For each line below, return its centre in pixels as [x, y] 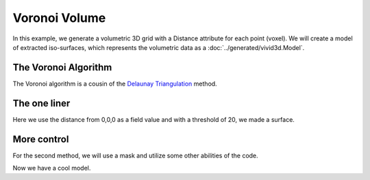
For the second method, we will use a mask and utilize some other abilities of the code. [135, 155]
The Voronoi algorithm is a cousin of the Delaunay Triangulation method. [115, 83]
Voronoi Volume [59, 18]
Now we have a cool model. [52, 168]
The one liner [41, 103]
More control [41, 139]
